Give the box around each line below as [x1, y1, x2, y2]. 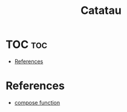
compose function [14, 99, 60, 106]
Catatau [80, 4, 122, 18]
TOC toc [5, 38, 48, 51]
